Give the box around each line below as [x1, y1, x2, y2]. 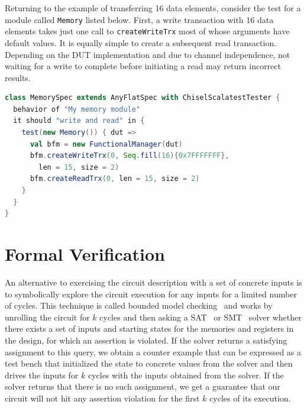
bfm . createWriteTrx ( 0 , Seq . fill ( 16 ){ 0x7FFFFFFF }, [30, 151, 230, 160]
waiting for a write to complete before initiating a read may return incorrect [5, 60, 281, 72]
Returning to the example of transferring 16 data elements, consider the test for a [5, 2, 301, 14]
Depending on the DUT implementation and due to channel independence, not [5, 48, 290, 60]
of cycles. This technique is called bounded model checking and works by [5, 299, 273, 312]
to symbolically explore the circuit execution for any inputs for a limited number [5, 287, 297, 300]
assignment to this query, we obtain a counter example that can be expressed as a [5, 345, 302, 358]
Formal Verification [5, 242, 165, 265]
